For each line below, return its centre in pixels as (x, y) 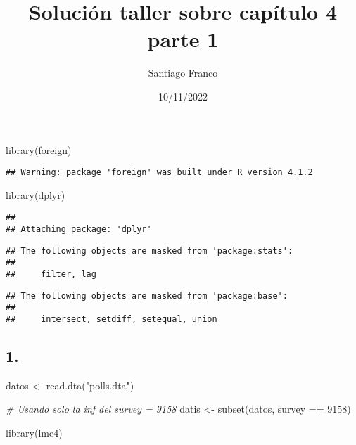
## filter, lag (51, 274)
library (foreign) (39, 149)
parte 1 (183, 39)
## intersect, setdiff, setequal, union (112, 319)
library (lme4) (34, 432)
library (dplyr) (36, 194)
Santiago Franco (183, 73)
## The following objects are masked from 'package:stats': (150, 251)
